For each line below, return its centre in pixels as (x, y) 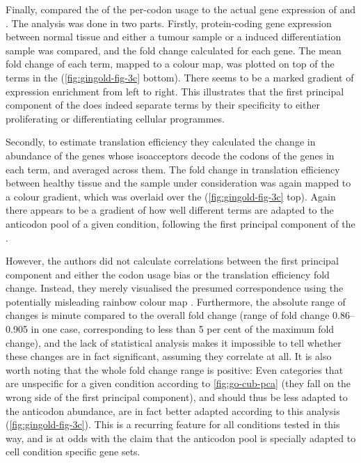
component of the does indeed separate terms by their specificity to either (163, 105)
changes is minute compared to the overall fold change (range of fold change (168, 315)
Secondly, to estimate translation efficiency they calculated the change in (161, 142)
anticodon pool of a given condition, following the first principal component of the (180, 223)
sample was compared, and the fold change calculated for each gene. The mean (174, 50)
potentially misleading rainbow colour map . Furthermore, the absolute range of (176, 301)
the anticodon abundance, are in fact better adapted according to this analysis (173, 410)
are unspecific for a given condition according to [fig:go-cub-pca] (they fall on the (178, 383)
